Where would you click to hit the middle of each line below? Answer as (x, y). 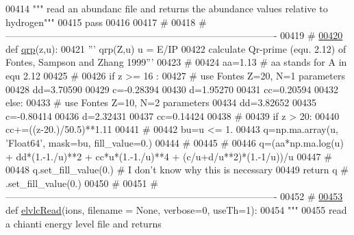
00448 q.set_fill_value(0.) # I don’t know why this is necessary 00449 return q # (177, 170)
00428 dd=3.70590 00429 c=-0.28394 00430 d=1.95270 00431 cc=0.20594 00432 (172, 89)
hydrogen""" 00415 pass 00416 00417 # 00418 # (106, 22)
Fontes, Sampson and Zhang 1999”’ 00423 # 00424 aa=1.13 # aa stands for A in (176, 62)
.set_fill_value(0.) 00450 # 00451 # (82, 183)
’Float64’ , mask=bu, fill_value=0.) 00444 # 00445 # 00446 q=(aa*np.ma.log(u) (175, 142)
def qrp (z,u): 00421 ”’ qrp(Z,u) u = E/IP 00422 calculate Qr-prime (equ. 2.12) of (176, 48)
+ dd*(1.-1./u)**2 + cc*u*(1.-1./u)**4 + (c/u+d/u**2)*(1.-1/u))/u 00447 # (169, 156)
